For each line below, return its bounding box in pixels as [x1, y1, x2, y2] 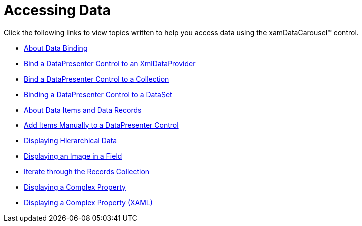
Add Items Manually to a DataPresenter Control [24, 120, 179, 129]
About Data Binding [24, 43, 88, 52]
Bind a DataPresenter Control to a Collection [24, 74, 169, 83]
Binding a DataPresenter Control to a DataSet [24, 90, 172, 99]
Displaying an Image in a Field [24, 151, 122, 160]
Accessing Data [4, 2, 111, 19]
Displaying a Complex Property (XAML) [24, 198, 153, 207]
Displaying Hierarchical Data [24, 136, 117, 145]
